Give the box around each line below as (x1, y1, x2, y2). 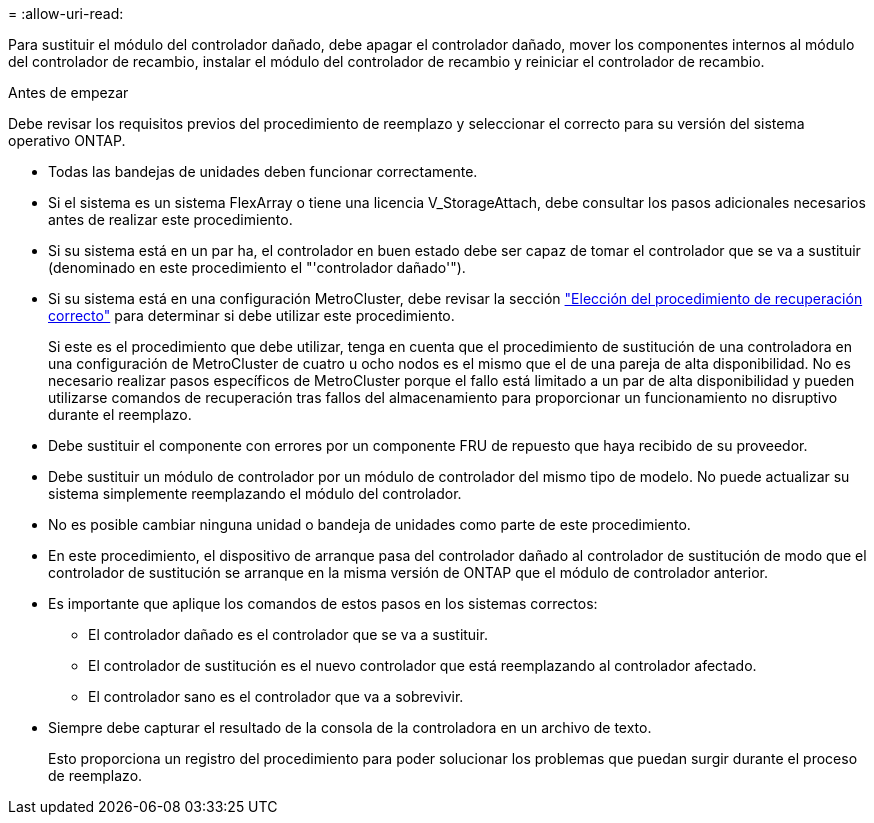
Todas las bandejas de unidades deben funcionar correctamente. (48, 163, 478, 180)
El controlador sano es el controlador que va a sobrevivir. (88, 688, 464, 705)
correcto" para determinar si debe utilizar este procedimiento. (48, 307, 455, 324)
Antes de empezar (8, 84, 129, 101)
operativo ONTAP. (8, 132, 126, 149)
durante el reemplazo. (48, 406, 192, 423)
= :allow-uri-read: (8, 5, 124, 22)
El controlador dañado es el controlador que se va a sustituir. (88, 626, 488, 643)
